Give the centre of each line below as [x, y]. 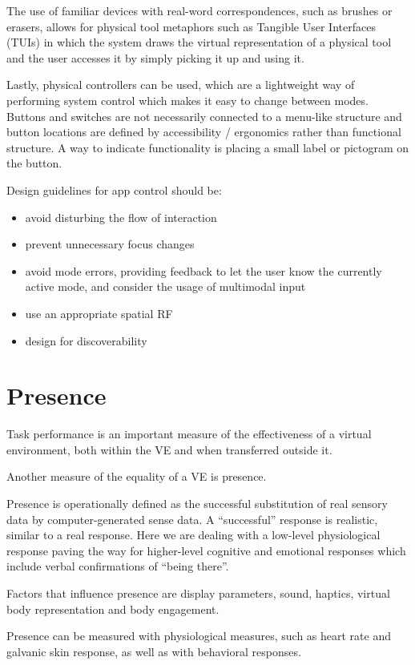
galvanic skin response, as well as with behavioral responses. [154, 651]
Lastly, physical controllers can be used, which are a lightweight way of [181, 85]
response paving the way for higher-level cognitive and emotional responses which [206, 550]
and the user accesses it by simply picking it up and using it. [155, 57]
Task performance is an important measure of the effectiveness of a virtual [189, 434]
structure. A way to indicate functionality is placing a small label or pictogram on [208, 147]
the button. [34, 163]
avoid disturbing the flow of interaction [121, 217]
